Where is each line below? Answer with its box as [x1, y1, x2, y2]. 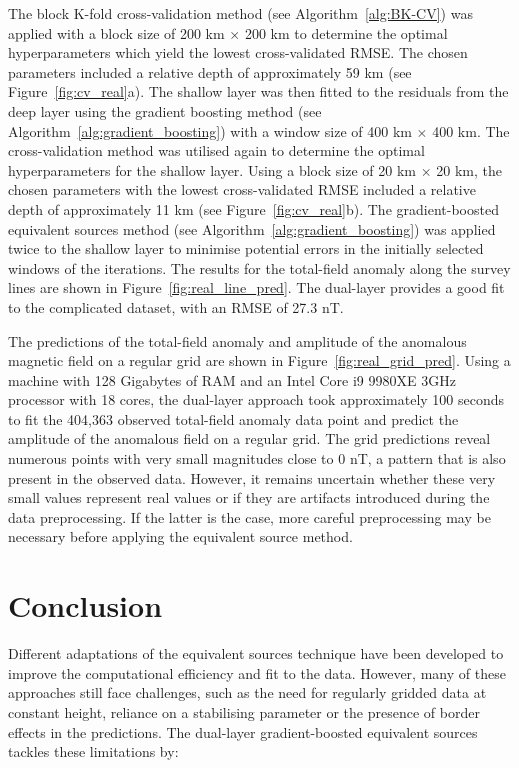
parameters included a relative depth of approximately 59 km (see [8, 61, 412, 82]
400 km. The [432, 120, 510, 141]
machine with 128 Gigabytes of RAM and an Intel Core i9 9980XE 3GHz [8, 369, 456, 390]
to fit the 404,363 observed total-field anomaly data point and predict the [8, 408, 459, 429]
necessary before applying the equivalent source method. [8, 526, 353, 547]
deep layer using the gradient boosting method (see [8, 100, 322, 121]
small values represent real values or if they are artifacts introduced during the [8, 487, 490, 508]
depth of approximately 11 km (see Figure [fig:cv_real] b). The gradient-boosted [8, 198, 499, 219]
